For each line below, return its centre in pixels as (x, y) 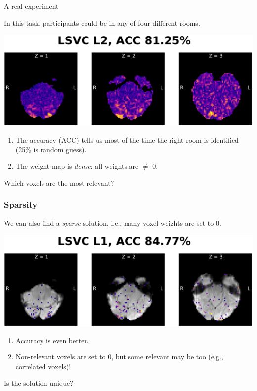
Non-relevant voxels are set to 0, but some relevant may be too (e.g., (119, 357)
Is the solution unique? (39, 383)
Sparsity (21, 205)
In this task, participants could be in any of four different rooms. (102, 22)
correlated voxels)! (43, 366)
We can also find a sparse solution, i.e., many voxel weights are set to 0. (113, 223)
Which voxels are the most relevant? (59, 182)
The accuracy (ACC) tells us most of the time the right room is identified (127, 139)
